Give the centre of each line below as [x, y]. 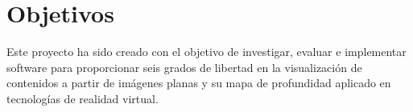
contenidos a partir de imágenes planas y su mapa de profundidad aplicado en [199, 83]
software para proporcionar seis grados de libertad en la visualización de [184, 67]
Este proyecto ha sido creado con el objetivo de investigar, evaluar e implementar [206, 52]
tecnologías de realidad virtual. [83, 98]
